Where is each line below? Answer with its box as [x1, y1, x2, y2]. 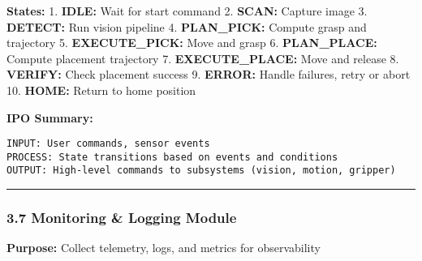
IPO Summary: [6, 109, 93, 126]
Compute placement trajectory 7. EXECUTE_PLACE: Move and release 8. [6, 49, 399, 66]
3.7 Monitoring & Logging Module [6, 208, 237, 228]
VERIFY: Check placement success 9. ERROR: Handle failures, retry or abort [6, 66, 411, 83]
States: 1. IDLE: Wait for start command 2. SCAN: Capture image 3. [6, 2, 368, 19]
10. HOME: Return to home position [6, 81, 196, 98]
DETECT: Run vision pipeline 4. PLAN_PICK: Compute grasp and [6, 18, 367, 35]
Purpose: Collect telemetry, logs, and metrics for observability [6, 239, 321, 256]
